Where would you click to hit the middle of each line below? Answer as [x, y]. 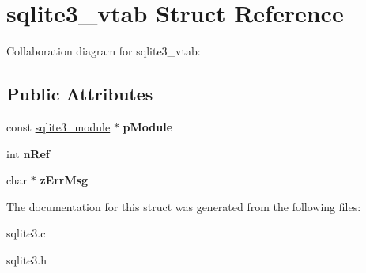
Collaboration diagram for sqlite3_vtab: [104, 51]
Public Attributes [80, 94]
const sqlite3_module [58, 126]
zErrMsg [64, 180]
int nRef [28, 153]
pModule [148, 126]
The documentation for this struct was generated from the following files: [184, 206]
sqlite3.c [26, 233]
